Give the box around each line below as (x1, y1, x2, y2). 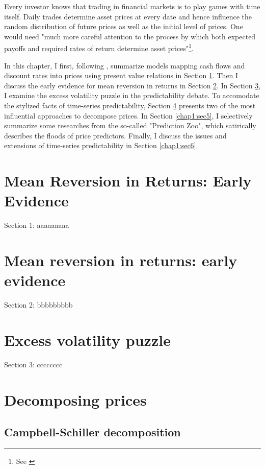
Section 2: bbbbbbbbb (4, 299, 73, 310)
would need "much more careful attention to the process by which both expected (4, 31, 256, 41)
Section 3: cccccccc (4, 359, 63, 369)
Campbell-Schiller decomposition (4, 424, 181, 440)
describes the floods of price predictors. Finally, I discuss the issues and (4, 130, 227, 140)
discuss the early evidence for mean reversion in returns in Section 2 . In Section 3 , (4, 80, 261, 90)
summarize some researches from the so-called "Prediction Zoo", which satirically (4, 120, 256, 131)
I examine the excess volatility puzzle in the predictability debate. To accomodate (4, 90, 259, 101)
